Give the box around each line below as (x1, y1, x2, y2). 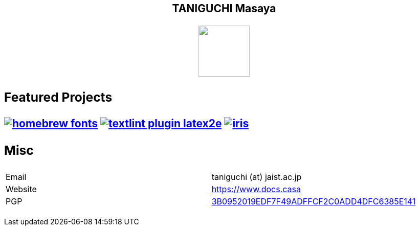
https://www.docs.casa (211, 184, 301, 195)
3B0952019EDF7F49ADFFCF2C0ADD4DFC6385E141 (211, 196, 416, 207)
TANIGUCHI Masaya (172, 2, 276, 15)
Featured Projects (4, 89, 113, 105)
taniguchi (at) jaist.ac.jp (211, 172, 302, 182)
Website (6, 184, 37, 195)
